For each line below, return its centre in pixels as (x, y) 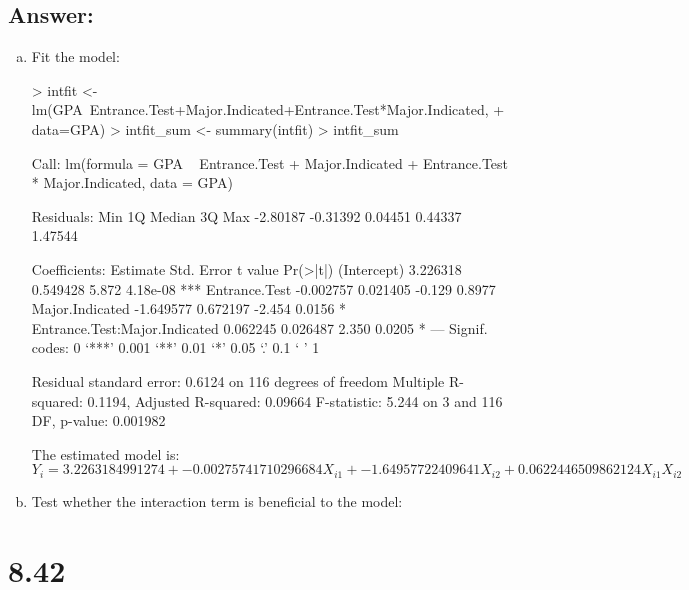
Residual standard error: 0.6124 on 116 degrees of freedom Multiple (238, 380)
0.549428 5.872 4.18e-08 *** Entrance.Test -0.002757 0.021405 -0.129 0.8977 (263, 288)
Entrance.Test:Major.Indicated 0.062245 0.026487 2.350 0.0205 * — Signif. (259, 327)
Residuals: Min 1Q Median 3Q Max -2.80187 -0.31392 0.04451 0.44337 (246, 215)
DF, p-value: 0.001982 (98, 420)
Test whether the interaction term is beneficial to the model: (217, 500)
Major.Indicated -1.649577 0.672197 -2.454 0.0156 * (189, 308)
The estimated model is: (105, 453)
